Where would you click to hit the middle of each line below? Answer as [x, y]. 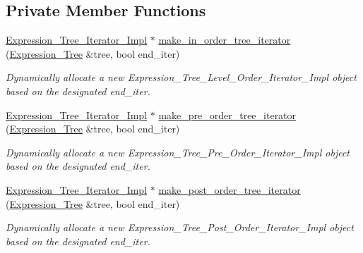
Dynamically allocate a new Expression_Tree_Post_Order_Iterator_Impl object [180, 227]
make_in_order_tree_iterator [225, 40]
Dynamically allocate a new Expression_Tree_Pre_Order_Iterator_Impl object [178, 152]
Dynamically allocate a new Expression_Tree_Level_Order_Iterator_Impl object [181, 77]
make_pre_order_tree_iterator [227, 115]
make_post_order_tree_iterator [230, 189]
